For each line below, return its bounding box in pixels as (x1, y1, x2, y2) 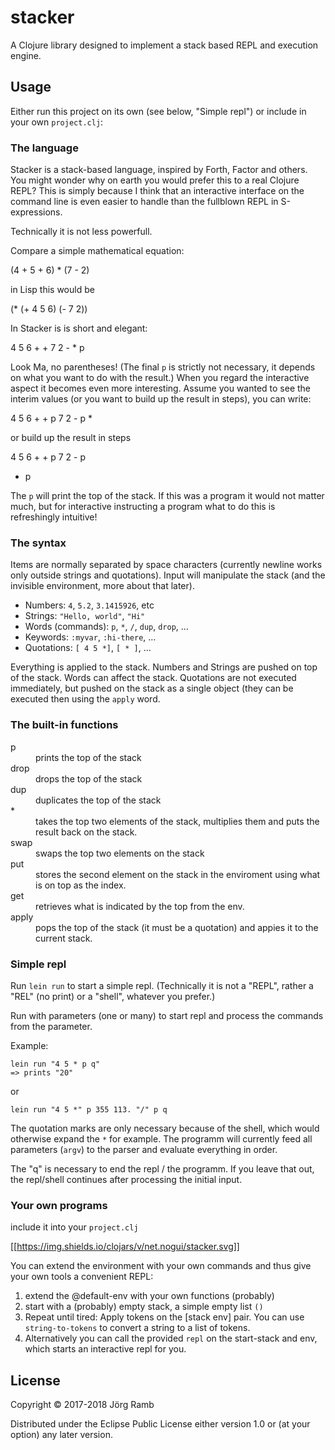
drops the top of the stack (35, 772, 143, 785)
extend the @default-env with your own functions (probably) (24, 1290, 275, 1302)
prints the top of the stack (35, 751, 142, 763)
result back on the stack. (35, 826, 138, 838)
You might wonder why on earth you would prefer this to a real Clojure (10, 174, 300, 186)
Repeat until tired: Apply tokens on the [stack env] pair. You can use (24, 1311, 305, 1323)
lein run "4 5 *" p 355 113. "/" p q (10, 1104, 168, 1115)
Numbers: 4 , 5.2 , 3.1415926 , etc (24, 599, 155, 611)
